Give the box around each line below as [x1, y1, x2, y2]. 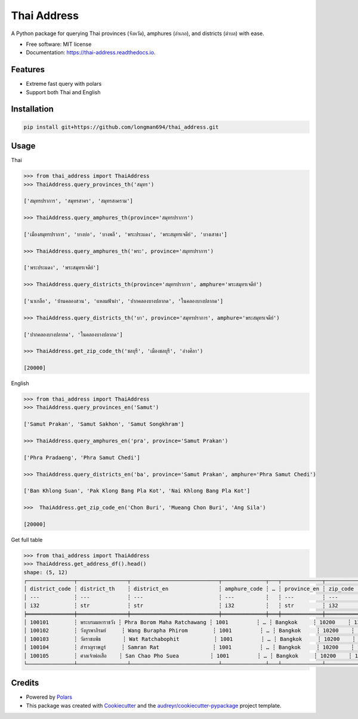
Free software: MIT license [26, 41, 92, 48]
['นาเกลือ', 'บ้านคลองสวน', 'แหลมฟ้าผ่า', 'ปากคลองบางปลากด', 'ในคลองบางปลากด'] [23, 297, 224, 304]
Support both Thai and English [26, 88, 101, 95]
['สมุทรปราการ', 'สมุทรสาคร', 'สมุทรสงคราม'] [23, 197, 134, 204]
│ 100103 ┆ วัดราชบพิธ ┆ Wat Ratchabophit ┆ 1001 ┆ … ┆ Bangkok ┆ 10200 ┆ [23, 636, 356, 642]
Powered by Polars [26, 693, 73, 701]
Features [11, 64, 45, 75]
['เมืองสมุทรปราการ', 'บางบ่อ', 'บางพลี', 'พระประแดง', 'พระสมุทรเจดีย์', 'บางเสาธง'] [23, 231, 228, 238]
